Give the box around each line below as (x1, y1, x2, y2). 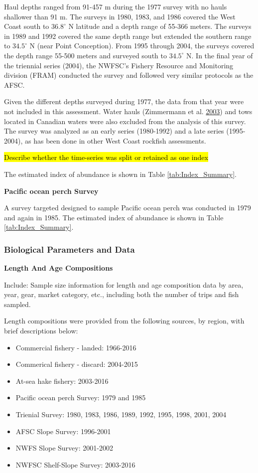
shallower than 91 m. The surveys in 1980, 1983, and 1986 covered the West (4, 11, 236, 21)
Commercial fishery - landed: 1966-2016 (15, 342, 136, 352)
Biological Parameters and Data (4, 243, 135, 255)
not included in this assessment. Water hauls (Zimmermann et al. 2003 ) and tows (4, 106, 253, 116)
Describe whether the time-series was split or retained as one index (4, 152, 208, 162)
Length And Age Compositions (4, 263, 113, 273)
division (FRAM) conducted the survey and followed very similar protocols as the (4, 70, 254, 80)
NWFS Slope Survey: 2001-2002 (15, 443, 113, 453)
